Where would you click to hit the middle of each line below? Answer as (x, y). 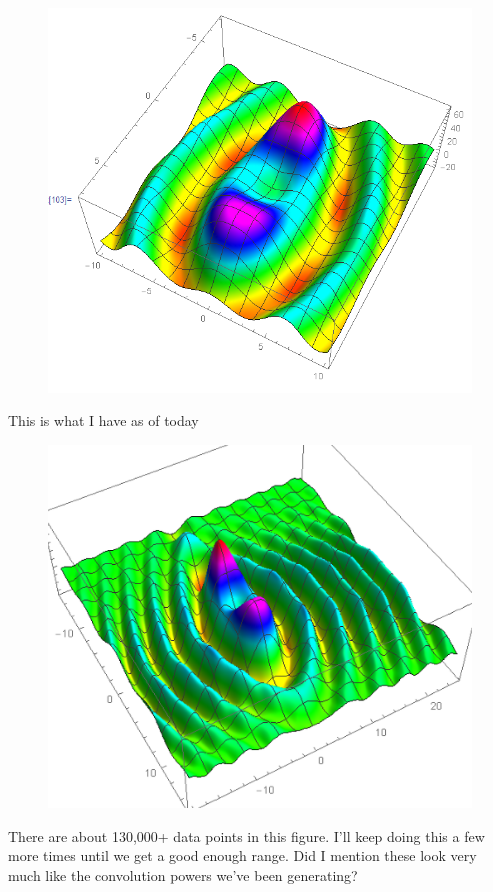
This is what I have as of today (103, 420)
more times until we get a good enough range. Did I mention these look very (242, 855)
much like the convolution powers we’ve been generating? (183, 874)
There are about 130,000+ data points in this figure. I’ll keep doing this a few (246, 835)
